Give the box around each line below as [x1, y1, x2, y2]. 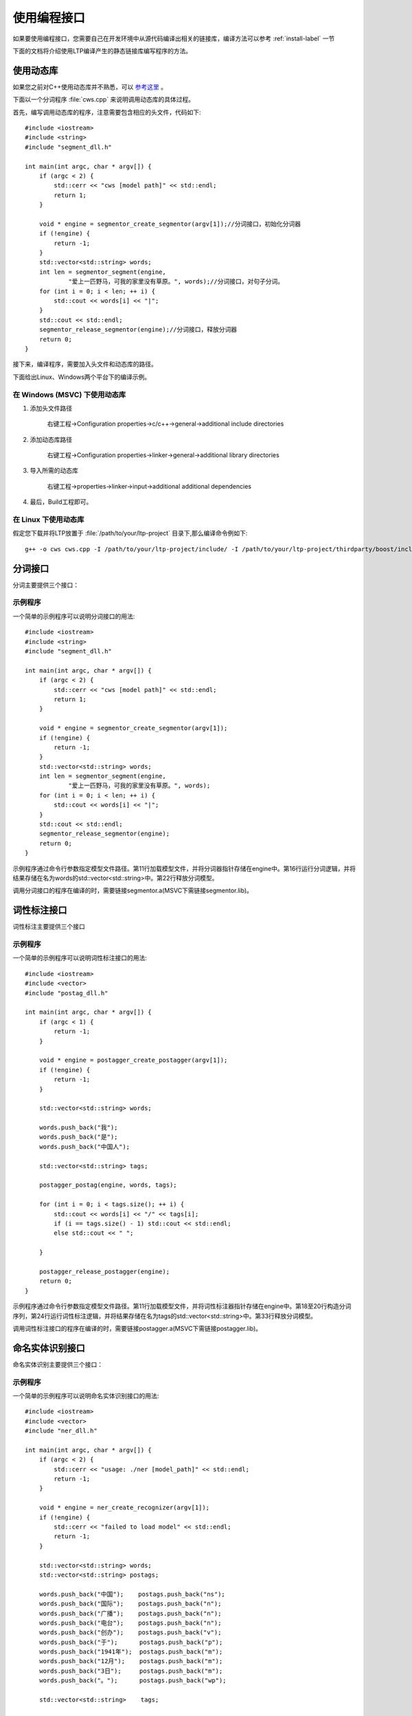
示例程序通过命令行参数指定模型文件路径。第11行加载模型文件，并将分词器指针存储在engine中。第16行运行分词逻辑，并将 [12, 864, 356, 872]
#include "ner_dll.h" [25, 1427, 98, 1435]
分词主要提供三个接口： [12, 581, 79, 589]
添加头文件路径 [30, 404, 72, 412]
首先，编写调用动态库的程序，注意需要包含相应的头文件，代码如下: [12, 108, 202, 116]
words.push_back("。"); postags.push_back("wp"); [38, 1677, 227, 1684]
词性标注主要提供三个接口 [12, 923, 85, 931]
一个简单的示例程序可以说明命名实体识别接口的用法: [12, 1391, 159, 1400]
